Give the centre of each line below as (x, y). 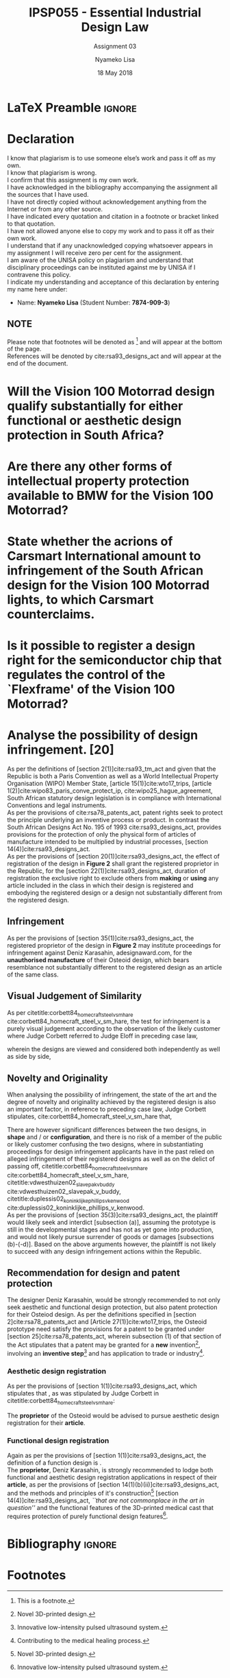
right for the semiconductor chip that (115, 660)
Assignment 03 (115, 46)
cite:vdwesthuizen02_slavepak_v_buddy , (64, 1191)
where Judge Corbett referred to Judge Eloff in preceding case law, (103, 1036)
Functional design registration (58, 1440)
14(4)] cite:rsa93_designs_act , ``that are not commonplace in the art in (106, 1500)
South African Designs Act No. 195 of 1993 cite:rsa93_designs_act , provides (114, 827)
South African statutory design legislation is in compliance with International (114, 798)
